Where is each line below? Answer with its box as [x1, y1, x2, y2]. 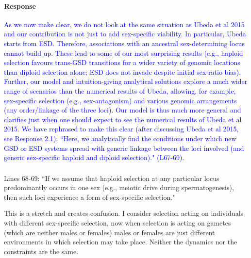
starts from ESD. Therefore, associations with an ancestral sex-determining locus [4, 38, 245, 48]
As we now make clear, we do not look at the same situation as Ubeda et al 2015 [4, 19, 245, 29]
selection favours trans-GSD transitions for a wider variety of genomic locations [4, 57, 240, 67]
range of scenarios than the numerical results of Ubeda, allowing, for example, [4, 85, 236, 96]
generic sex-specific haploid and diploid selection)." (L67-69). [4, 152, 184, 162]
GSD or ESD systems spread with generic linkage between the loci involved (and [4, 143, 244, 153]
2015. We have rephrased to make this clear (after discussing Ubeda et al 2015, [4, 124, 239, 134]
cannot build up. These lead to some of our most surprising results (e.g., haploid [4, 48, 243, 58]
